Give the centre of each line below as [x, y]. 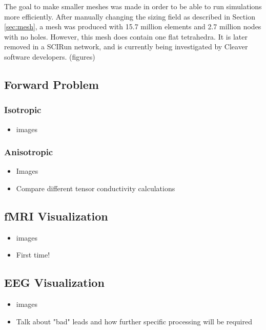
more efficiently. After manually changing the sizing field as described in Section [130, 16]
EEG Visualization [54, 282]
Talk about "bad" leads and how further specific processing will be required [134, 321]
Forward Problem [52, 84]
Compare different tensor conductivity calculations [96, 188]
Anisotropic [29, 152]
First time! [33, 255]
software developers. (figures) [50, 56]
